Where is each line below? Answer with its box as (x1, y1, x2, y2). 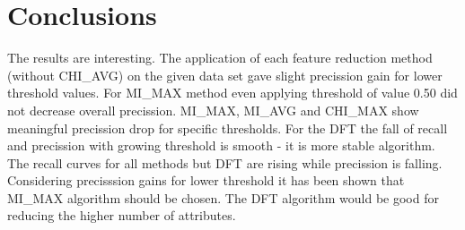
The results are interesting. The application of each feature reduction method (7, 48, 433, 67)
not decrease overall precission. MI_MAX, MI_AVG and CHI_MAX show (7, 100, 419, 119)
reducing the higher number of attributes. (7, 206, 236, 225)
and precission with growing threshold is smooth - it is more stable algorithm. (7, 136, 435, 155)
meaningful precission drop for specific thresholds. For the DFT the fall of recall (7, 118, 448, 137)
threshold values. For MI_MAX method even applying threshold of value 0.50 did (7, 83, 458, 102)
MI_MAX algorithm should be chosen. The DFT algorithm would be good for (7, 188, 439, 207)
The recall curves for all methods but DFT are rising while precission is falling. (7, 153, 443, 172)
